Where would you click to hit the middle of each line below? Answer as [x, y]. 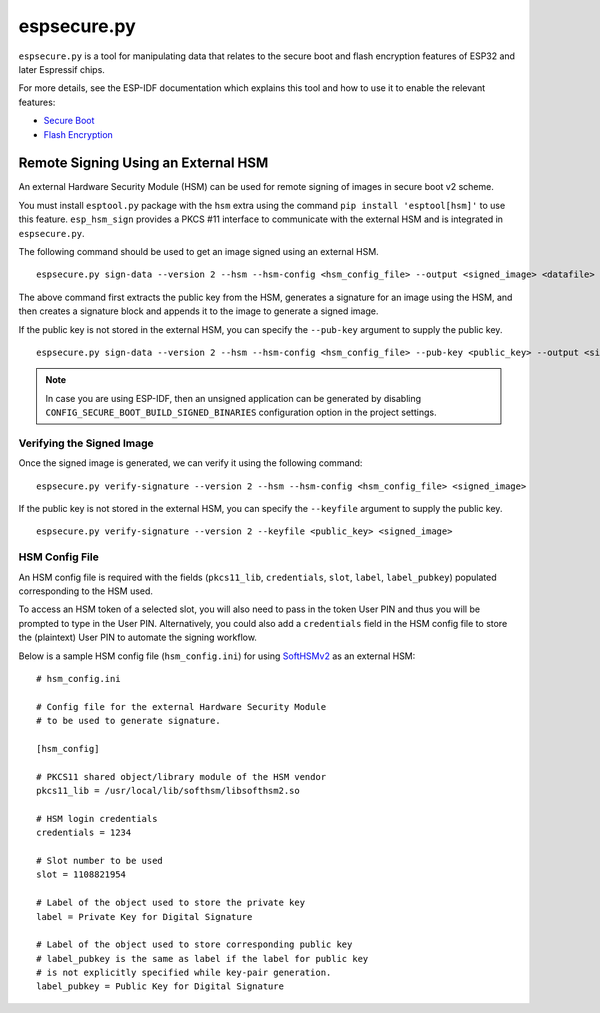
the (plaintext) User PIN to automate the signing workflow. [137, 637]
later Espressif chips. [61, 69]
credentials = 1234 [84, 833]
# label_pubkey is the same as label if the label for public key [202, 958]
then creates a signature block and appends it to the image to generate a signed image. [198, 311]
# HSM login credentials [97, 818]
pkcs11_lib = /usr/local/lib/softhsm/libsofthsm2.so [168, 791]
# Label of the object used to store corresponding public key [194, 944]
